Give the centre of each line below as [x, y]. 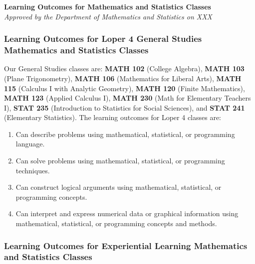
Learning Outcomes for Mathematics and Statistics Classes [108, 6]
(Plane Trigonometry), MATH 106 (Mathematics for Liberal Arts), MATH [123, 78]
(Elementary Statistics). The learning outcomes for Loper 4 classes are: [113, 117]
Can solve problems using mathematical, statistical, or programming [120, 161]
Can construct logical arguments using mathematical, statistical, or [119, 187]
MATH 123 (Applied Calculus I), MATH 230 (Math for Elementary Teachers [127, 98]
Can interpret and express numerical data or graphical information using [127, 213]
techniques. [33, 170]
